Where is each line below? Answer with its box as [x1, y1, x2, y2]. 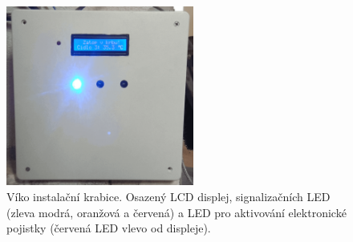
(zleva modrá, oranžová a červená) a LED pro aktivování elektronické [6, 204, 347, 220]
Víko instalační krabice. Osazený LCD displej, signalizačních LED [6, 188, 331, 204]
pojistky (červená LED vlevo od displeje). [6, 220, 211, 236]
